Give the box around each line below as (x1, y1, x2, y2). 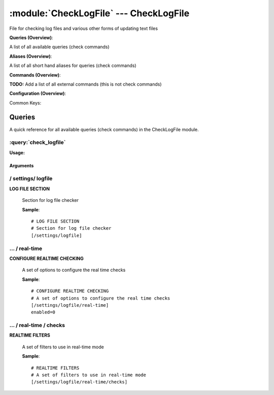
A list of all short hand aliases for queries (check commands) (9, 62, 136, 68)
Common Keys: (9, 99, 42, 106)
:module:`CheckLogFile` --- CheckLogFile (9, 8, 190, 19)
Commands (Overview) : (9, 71, 61, 78)
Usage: (9, 150, 25, 156)
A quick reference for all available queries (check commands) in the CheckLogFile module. (9, 126, 199, 132)
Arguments (9, 162, 34, 168)
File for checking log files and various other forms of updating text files (9, 25, 158, 31)
